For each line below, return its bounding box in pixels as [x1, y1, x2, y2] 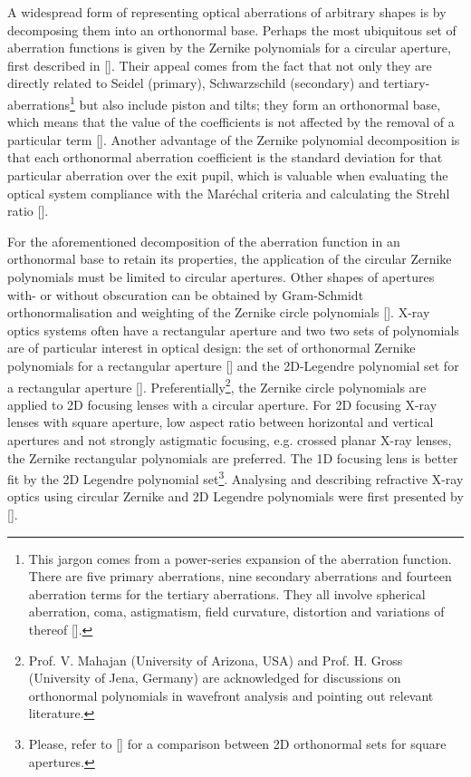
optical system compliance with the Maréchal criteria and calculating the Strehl [7, 183, 450, 202]
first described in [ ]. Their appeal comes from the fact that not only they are [7, 55, 432, 74]
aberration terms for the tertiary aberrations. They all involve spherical [28, 584, 426, 603]
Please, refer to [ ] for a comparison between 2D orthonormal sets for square [28, 733, 447, 753]
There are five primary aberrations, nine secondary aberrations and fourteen [28, 567, 452, 586]
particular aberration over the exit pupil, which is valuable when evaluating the [7, 166, 448, 184]
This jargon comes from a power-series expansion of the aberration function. [28, 549, 452, 568]
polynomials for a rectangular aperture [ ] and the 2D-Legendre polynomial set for [7, 355, 459, 374]
